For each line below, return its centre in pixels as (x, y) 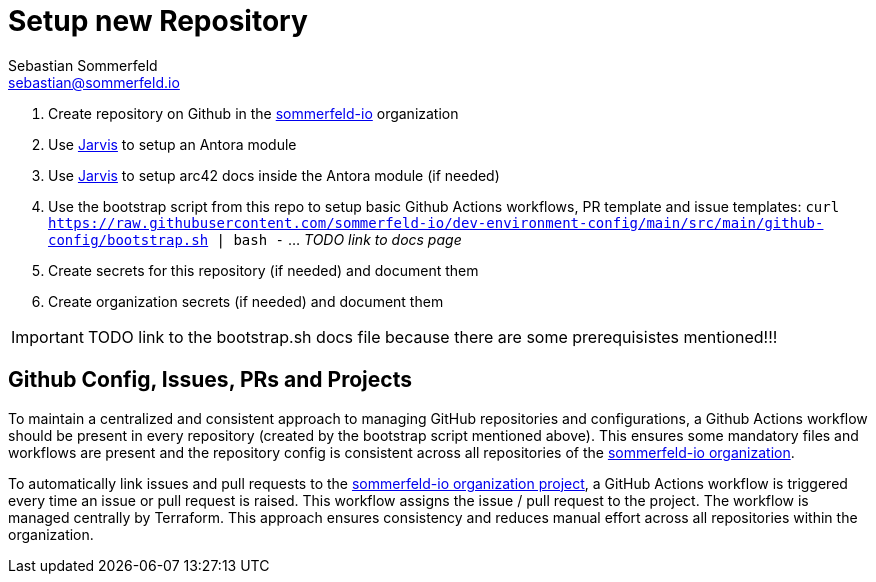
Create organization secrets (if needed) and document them (246, 301)
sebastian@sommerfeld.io (94, 82)
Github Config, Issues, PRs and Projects (210, 380)
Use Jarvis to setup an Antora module (172, 144)
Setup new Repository (158, 21)
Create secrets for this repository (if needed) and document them (263, 270)
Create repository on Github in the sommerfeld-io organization (253, 113)
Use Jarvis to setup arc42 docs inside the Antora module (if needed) (274, 175)
